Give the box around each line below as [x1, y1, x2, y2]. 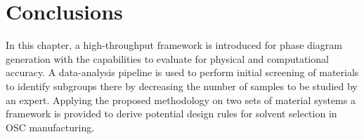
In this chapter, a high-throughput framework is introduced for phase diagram [6, 38, 342, 52]
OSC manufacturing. [6, 119, 95, 134]
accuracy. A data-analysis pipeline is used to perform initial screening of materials [6, 65, 359, 80]
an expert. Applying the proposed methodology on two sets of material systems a [6, 92, 356, 107]
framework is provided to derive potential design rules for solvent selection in [6, 106, 337, 121]
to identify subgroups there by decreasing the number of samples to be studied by [6, 78, 358, 93]
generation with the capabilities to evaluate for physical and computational [6, 51, 329, 66]
